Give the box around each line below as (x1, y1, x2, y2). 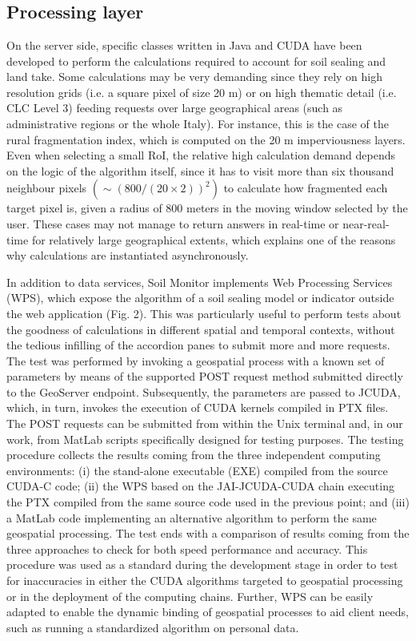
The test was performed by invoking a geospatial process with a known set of (6, 352, 385, 369)
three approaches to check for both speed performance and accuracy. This (6, 540, 368, 557)
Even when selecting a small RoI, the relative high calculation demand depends (6, 147, 395, 163)
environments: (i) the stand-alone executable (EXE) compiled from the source (6, 462, 388, 478)
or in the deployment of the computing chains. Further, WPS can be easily (6, 587, 374, 604)
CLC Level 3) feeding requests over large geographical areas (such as (6, 99, 343, 116)
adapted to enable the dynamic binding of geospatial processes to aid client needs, (6, 603, 409, 620)
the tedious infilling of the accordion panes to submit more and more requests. (6, 337, 390, 353)
